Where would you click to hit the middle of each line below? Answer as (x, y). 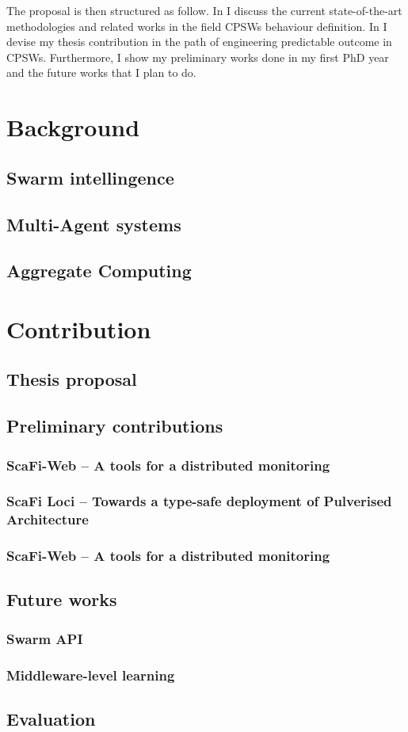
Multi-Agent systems (94, 224)
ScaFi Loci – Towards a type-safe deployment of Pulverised (199, 501)
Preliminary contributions (115, 426)
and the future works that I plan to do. (101, 72)
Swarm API (45, 638)
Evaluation (51, 718)
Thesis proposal (72, 379)
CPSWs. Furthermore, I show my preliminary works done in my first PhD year (198, 57)
